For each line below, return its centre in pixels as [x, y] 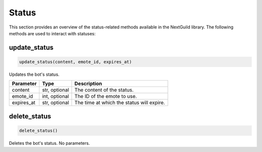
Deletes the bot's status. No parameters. [49, 143]
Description [88, 83]
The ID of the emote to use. [106, 97]
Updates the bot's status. [34, 74]
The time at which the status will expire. [120, 103]
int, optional [56, 97]
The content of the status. [104, 90]
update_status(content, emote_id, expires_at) [75, 62]
